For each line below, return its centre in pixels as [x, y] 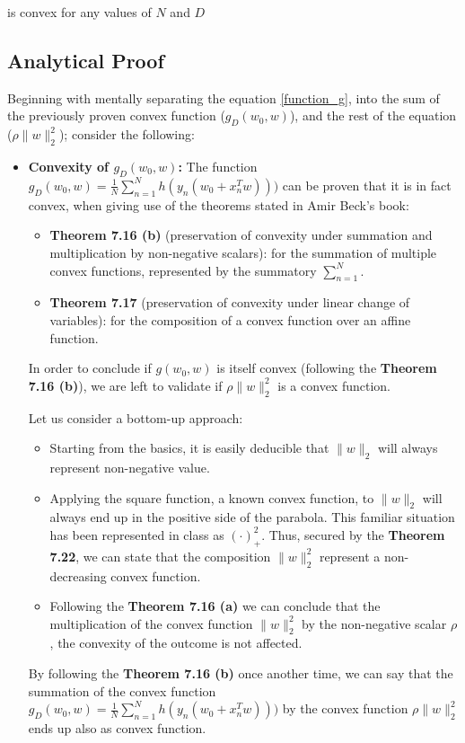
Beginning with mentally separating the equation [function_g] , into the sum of [224, 97]
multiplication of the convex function [151, 623]
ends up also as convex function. [117, 728]
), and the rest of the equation [373, 115]
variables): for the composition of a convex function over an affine [230, 319]
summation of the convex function [122, 690]
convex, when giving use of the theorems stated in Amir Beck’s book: [219, 204]
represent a [350, 556]
